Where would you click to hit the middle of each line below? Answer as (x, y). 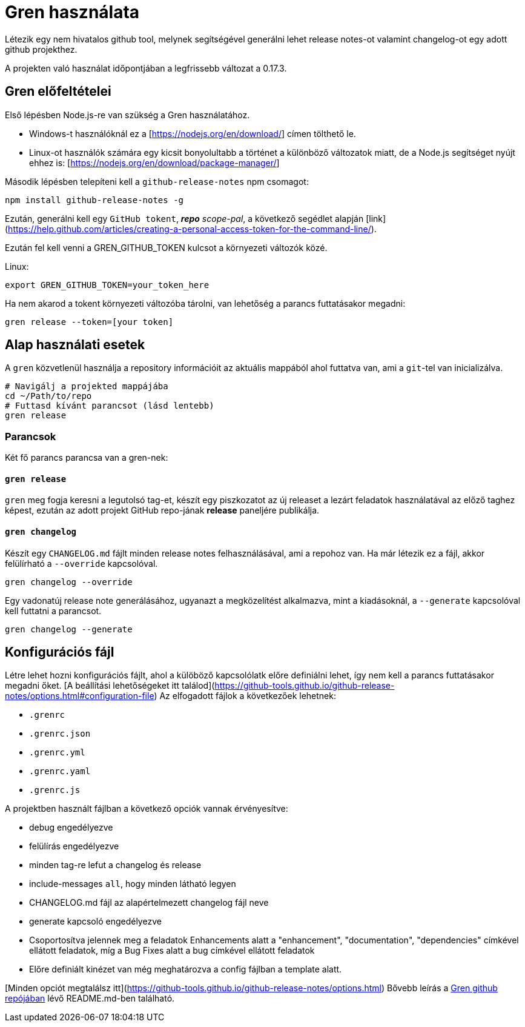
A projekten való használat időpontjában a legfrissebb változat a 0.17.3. (146, 68)
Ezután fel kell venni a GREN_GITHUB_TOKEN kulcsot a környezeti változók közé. (166, 247)
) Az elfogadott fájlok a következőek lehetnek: (245, 696)
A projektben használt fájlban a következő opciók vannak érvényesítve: (147, 809)
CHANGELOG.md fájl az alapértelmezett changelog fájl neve (149, 903)
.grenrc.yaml (60, 771)
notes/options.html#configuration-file (80, 696)
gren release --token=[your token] (89, 322)
